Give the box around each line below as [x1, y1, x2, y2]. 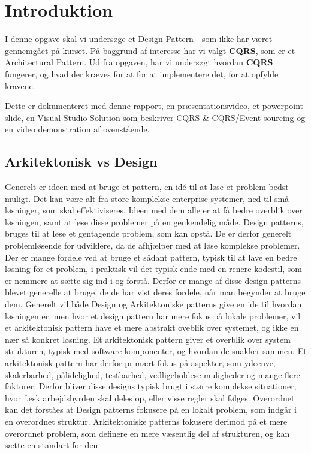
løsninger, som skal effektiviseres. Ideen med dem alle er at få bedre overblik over [5, 204, 303, 216]
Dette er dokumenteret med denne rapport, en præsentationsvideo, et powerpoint [5, 99, 303, 112]
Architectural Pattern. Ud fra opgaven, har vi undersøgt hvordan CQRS [5, 56, 273, 68]
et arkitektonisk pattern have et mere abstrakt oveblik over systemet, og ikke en [5, 321, 299, 334]
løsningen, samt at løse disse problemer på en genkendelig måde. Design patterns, [5, 215, 304, 228]
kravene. [5, 79, 35, 92]
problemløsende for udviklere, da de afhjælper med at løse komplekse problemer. [5, 239, 300, 252]
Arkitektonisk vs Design [5, 152, 158, 171]
